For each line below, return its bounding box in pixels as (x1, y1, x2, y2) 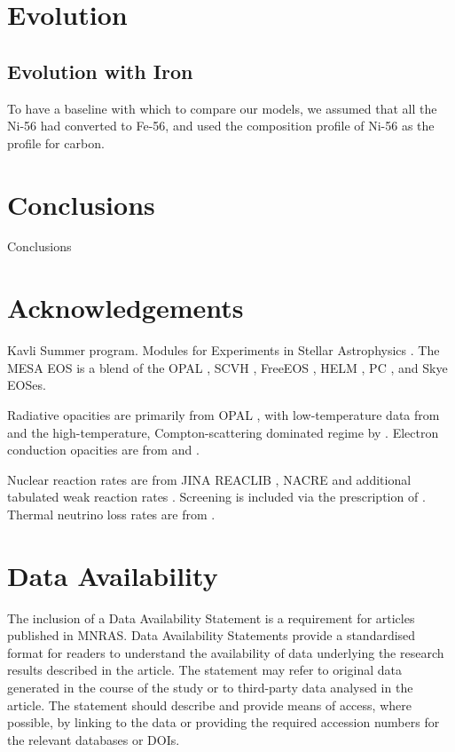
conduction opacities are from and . (7, 440, 200, 459)
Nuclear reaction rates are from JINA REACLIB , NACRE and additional (7, 470, 412, 488)
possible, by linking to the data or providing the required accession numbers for (7, 713, 440, 732)
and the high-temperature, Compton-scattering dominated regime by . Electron (7, 423, 439, 441)
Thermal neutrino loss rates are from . (7, 504, 216, 523)
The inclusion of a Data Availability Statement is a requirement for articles (7, 608, 415, 627)
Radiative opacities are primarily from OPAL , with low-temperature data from (7, 405, 440, 423)
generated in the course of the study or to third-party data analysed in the (7, 678, 413, 697)
